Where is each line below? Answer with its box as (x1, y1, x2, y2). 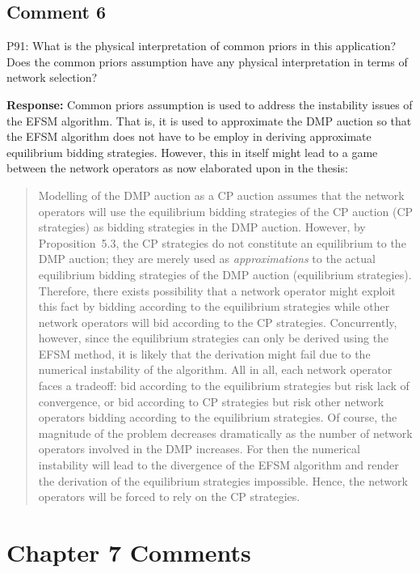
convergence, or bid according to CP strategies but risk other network (38, 393, 384, 410)
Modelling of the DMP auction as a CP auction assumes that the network (38, 186, 405, 203)
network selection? (6, 69, 98, 86)
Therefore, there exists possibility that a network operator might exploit (38, 282, 396, 299)
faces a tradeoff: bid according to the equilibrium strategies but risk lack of (38, 377, 409, 394)
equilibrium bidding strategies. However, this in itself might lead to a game (6, 143, 378, 160)
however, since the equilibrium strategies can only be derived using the (38, 329, 389, 346)
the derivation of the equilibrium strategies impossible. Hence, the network (38, 472, 408, 489)
